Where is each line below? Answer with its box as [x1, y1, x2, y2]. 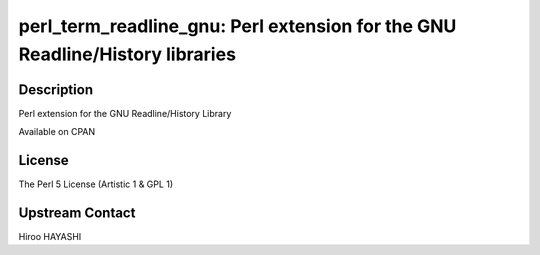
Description [18, 81, 94, 98]
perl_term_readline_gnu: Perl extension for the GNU [18, 15, 457, 37]
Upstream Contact [18, 204, 136, 221]
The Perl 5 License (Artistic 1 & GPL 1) [18, 178, 174, 190]
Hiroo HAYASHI [18, 231, 82, 243]
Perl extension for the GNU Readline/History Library [18, 107, 232, 119]
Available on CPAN [18, 126, 96, 138]
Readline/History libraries [18, 43, 237, 65]
